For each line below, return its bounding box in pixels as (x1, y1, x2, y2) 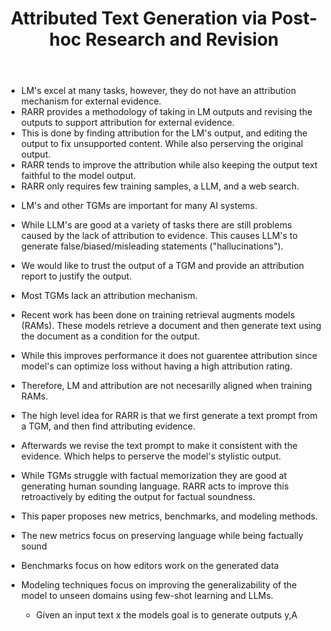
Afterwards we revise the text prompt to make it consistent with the (20, 440, 298, 452)
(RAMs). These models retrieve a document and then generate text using (20, 320, 322, 332)
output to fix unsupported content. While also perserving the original (20, 138, 304, 150)
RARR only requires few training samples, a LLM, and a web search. (20, 180, 300, 192)
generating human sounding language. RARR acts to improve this (20, 480, 289, 492)
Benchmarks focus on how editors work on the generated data (20, 560, 279, 572)
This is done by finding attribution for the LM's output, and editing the (20, 127, 308, 139)
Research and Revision (85, 28, 279, 51)
